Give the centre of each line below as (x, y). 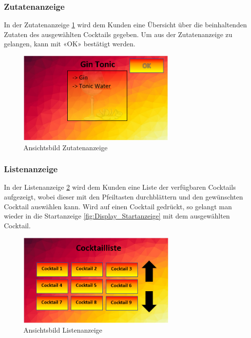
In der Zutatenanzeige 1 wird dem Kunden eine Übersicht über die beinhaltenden (125, 25)
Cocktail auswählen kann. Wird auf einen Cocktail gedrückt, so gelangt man (118, 206)
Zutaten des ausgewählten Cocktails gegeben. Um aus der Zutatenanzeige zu (118, 34)
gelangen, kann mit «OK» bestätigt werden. (70, 44)
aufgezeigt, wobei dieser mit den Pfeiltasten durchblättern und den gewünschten (124, 196)
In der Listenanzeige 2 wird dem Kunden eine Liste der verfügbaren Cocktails (120, 187)
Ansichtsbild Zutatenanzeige (66, 147)
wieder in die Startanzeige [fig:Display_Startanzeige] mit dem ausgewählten (117, 216)
